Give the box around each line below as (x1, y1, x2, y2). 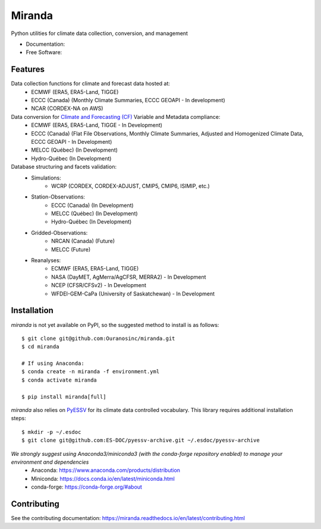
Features (11, 64, 45, 74)
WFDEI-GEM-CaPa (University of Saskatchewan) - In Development (51, 290, 215, 297)
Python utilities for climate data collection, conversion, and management (11, 30, 188, 37)
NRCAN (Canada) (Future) (51, 238, 115, 245)
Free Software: (26, 49, 62, 56)
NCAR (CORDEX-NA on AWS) (31, 105, 103, 112)
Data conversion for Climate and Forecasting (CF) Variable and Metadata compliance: (11, 113, 221, 120)
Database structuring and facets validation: (11, 163, 117, 171)
